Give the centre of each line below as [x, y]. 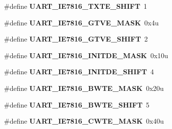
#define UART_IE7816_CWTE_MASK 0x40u [84, 121]
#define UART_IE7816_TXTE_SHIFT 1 [76, 6]
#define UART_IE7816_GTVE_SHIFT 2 [76, 39]
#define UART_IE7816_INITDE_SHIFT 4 [79, 72]
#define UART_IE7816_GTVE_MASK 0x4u [81, 22]
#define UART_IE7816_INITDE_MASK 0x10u [86, 55]
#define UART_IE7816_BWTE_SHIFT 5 [77, 104]
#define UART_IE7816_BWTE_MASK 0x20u [84, 88]
